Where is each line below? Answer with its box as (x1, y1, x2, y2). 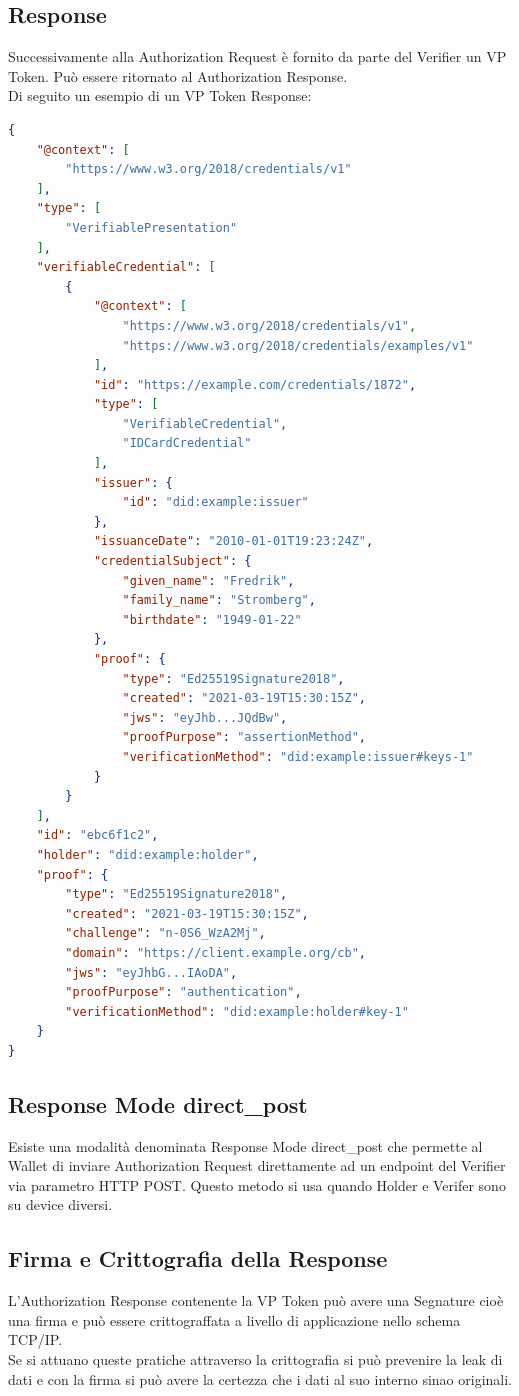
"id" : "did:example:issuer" (122, 495, 309, 510)
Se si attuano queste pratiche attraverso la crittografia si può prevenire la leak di (8, 1349, 503, 1370)
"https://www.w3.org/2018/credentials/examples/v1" (122, 338, 474, 353)
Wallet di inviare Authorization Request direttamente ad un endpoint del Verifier (8, 1155, 506, 1176)
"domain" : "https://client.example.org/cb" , (65, 945, 366, 960)
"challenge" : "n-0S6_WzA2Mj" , (65, 926, 266, 941)
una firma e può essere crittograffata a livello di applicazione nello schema (8, 1309, 461, 1330)
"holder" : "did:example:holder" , (36, 847, 259, 862)
